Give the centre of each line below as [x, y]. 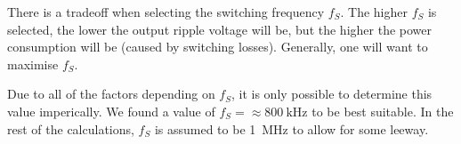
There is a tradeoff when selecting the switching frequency [166, 12]
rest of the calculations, [71, 128]
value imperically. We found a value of [111, 111]
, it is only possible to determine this [332, 94]
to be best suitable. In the [383, 111]
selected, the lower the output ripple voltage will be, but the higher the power [220, 29]
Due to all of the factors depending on [111, 94]
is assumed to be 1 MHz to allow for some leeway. [291, 128]
